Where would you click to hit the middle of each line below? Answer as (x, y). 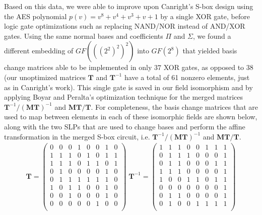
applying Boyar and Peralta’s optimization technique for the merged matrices (124, 97)
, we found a (212, 35)
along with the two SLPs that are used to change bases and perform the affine (125, 126)
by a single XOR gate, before (205, 16)
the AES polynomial (36, 16)
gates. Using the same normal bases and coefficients (84, 35)
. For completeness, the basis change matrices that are (174, 106)
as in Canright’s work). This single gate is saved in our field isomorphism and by (128, 87)
